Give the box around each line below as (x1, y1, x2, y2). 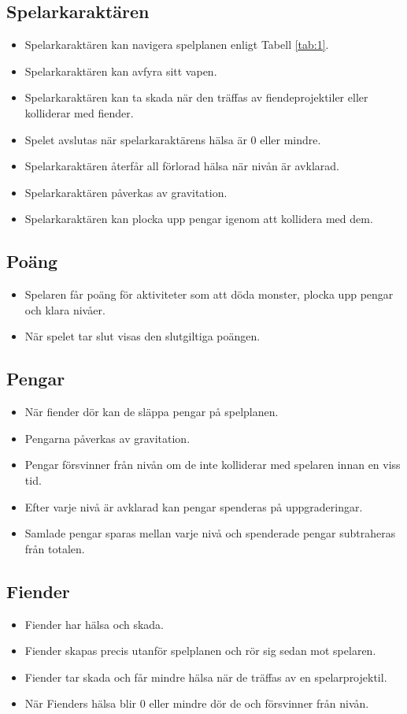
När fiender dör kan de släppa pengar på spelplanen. (24, 403, 279, 420)
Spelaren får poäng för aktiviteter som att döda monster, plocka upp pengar (24, 286, 394, 303)
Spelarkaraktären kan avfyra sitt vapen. (24, 62, 217, 79)
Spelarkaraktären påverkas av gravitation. (24, 184, 228, 200)
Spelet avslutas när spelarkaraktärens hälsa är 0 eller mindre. (24, 131, 321, 147)
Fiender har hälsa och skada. (24, 615, 165, 632)
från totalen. (24, 540, 85, 556)
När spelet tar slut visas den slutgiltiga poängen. (24, 328, 261, 344)
